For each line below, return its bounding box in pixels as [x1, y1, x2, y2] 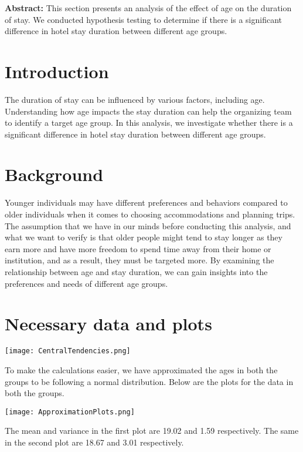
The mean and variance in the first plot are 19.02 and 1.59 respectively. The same [5, 424, 299, 437]
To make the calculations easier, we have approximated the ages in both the [5, 363, 278, 376]
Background [5, 162, 104, 186]
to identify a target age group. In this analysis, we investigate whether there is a [5, 116, 293, 129]
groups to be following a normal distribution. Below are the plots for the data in [5, 375, 294, 387]
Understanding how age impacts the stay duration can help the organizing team [5, 105, 292, 117]
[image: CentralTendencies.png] [5, 347, 131, 356]
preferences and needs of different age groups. [5, 277, 168, 289]
